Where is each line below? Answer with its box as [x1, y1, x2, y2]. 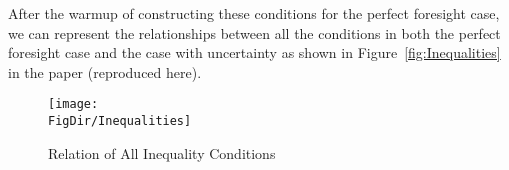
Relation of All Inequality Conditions [48, 142, 276, 163]
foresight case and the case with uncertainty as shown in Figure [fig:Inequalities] [8, 42, 501, 63]
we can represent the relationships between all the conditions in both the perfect [8, 22, 501, 43]
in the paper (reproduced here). [8, 61, 202, 82]
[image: [48, 97, 99, 112]
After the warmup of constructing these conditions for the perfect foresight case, [8, 3, 500, 23]
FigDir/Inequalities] [48, 114, 192, 129]
